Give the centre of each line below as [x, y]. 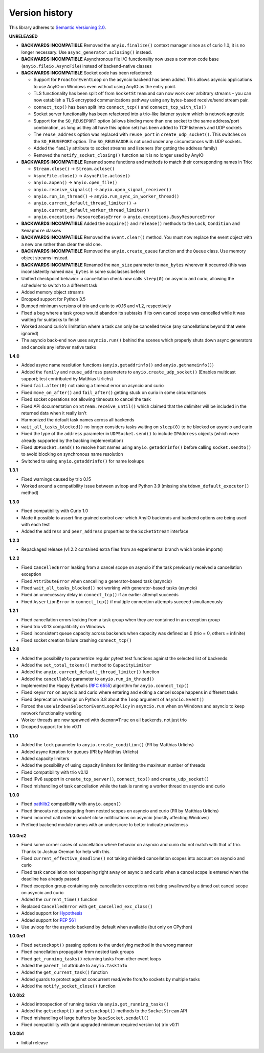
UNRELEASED [23, 36]
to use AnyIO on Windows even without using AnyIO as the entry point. [105, 86]
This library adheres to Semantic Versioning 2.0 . [57, 27]
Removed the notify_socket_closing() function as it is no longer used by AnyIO [119, 155]
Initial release [35, 1042]
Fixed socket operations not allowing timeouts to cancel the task [86, 399]
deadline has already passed [50, 879]
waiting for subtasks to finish [50, 319]
